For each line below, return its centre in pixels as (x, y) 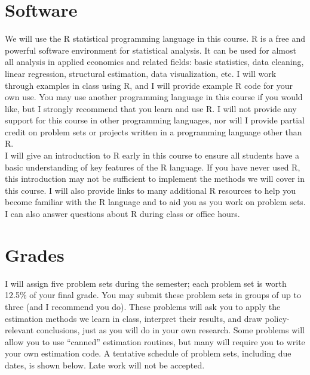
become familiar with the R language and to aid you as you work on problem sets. (155, 202)
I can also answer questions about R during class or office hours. (122, 214)
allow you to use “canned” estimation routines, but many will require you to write (155, 341)
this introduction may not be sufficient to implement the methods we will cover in (155, 179)
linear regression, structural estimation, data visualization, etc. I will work (141, 73)
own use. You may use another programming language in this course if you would (154, 97)
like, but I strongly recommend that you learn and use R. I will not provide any (151, 108)
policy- (277, 318)
